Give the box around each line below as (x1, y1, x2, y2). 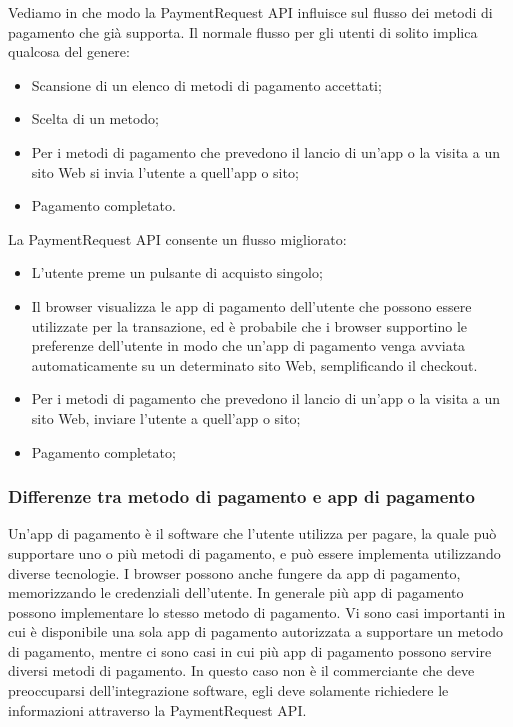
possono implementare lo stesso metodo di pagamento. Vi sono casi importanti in (8, 601, 506, 622)
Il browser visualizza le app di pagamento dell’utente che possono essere (31, 295, 472, 316)
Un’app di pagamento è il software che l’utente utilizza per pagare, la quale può (8, 523, 497, 544)
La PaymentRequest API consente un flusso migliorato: (8, 228, 347, 249)
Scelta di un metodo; (31, 108, 159, 129)
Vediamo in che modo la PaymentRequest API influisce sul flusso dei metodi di (8, 2, 493, 22)
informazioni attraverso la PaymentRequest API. (8, 699, 307, 720)
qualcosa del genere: (8, 41, 130, 62)
